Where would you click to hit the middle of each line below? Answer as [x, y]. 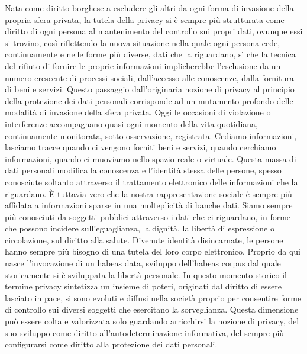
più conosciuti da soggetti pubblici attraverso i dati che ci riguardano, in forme [148, 216]
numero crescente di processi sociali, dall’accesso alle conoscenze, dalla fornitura [149, 77]
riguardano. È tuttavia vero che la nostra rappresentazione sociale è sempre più [148, 193]
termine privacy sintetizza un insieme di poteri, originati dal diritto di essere [143, 286]
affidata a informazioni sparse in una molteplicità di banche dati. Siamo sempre [149, 205]
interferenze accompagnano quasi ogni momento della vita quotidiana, [131, 123]
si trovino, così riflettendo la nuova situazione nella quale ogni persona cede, [143, 42]
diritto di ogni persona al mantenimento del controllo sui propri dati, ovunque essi [154, 31]
